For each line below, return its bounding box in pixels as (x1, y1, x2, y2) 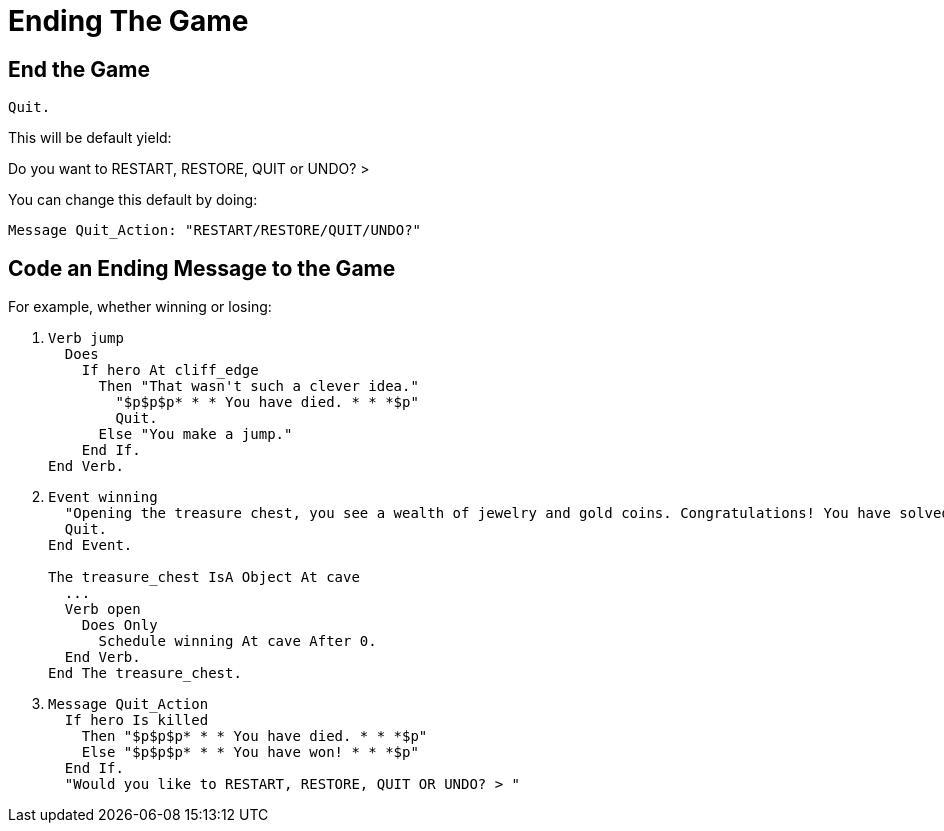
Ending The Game (8, 4, 249, 38)
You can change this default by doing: (8, 191, 258, 209)
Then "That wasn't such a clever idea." (98, 378, 419, 395)
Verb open (64, 601, 141, 618)
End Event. (48, 537, 133, 554)
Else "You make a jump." (98, 426, 293, 443)
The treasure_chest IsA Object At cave (48, 569, 360, 586)
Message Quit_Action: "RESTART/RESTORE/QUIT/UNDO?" (8, 222, 422, 239)
